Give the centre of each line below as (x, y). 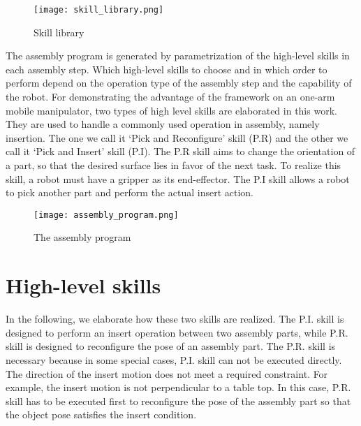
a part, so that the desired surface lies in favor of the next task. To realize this (174, 165)
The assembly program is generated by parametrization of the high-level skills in (178, 56)
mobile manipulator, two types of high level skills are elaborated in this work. (171, 110)
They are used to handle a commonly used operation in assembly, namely (163, 124)
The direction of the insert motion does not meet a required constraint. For (167, 373)
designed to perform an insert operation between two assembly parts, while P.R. (177, 332)
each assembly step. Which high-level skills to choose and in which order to (167, 69)
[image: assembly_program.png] (106, 215)
